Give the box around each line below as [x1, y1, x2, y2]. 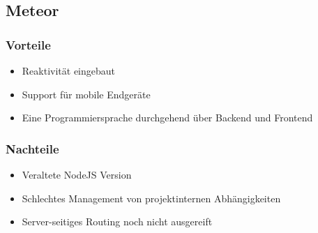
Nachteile [6, 140, 59, 157]
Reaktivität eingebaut [22, 63, 116, 77]
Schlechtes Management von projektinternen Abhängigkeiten [22, 190, 281, 205]
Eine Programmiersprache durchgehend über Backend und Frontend [22, 110, 313, 125]
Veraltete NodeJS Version [22, 167, 132, 181]
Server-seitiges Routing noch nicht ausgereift [22, 214, 213, 229]
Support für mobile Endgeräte [22, 87, 151, 101]
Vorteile [6, 36, 51, 53]
